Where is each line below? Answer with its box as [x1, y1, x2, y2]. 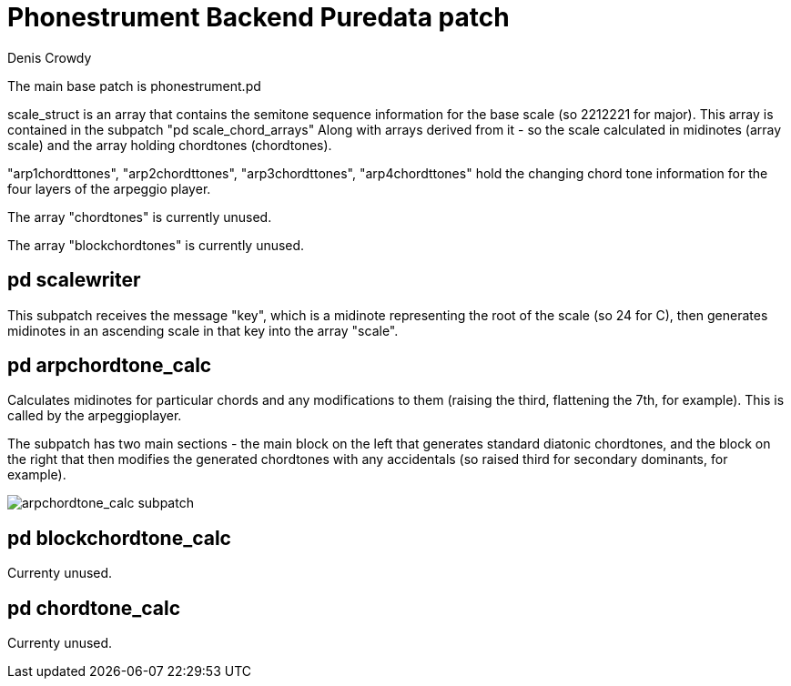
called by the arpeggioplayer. [7, 408, 182, 424]
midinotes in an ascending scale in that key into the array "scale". [7, 322, 399, 338]
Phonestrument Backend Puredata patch [7, 2, 510, 33]
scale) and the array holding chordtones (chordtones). [7, 136, 332, 153]
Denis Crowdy [7, 49, 92, 66]
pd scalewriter [7, 268, 141, 292]
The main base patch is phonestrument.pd [7, 77, 261, 94]
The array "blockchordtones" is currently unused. [7, 237, 305, 253]
